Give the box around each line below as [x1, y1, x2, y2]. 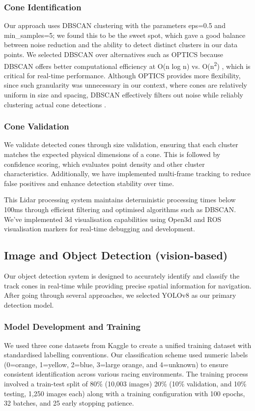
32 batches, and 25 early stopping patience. [4, 398, 134, 408]
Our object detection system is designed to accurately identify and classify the [4, 270, 240, 281]
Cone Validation [4, 120, 69, 132]
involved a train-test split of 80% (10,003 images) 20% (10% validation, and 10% [4, 378, 247, 388]
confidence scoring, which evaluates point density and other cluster [4, 158, 205, 169]
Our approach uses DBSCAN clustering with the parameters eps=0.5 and [4, 20, 226, 31]
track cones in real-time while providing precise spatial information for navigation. [4, 280, 252, 290]
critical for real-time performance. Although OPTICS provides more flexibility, [4, 70, 241, 80]
